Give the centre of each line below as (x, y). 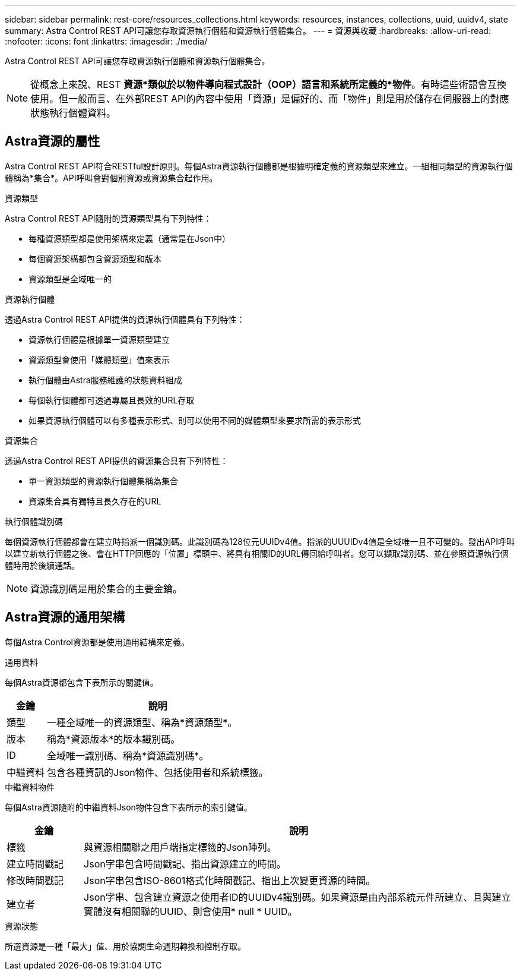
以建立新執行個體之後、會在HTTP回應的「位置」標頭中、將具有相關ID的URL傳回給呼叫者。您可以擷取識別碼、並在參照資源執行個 (257, 553)
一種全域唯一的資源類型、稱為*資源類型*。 (142, 722)
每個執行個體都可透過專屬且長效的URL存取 (112, 400)
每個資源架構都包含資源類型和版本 (95, 258)
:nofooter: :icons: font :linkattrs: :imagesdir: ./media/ (106, 41)
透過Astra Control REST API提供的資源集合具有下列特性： (117, 460)
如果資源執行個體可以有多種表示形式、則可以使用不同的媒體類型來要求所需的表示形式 (195, 420)
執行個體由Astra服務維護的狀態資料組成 (105, 380)
